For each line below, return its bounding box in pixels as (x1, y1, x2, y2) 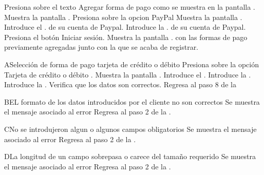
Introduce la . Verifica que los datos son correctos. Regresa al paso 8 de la (4, 79, 236, 90)
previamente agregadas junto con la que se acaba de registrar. (4, 42, 199, 52)
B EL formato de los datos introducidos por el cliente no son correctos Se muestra (4, 96, 260, 107)
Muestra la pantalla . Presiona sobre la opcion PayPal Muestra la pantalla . (4, 11, 242, 22)
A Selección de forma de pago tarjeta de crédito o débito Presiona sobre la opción (4, 59, 259, 69)
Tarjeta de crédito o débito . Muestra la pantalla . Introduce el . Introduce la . (4, 69, 251, 80)
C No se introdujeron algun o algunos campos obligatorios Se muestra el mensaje (4, 123, 257, 134)
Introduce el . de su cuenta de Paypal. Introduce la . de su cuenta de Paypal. (4, 22, 246, 32)
